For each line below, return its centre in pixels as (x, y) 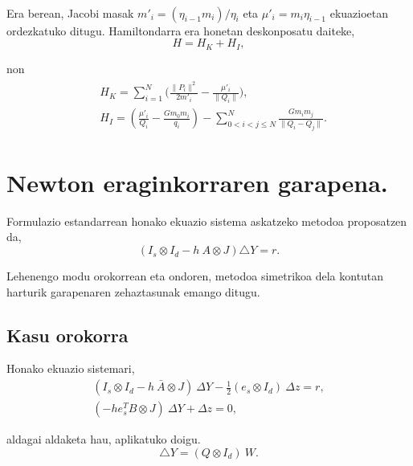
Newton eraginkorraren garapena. (197, 182)
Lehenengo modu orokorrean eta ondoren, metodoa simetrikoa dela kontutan (195, 276)
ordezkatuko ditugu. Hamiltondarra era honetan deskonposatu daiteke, (181, 30)
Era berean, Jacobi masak (70, 12)
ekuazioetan (359, 12)
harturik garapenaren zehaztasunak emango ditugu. (133, 291)
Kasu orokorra (67, 335)
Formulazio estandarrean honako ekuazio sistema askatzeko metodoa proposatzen (207, 221)
